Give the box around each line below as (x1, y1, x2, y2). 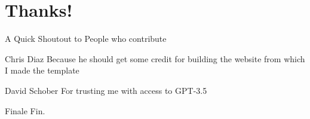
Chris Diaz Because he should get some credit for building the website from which (5, 52, 305, 65)
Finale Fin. (5, 104, 45, 117)
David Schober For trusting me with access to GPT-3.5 (5, 84, 207, 96)
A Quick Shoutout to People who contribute (5, 32, 167, 45)
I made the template (5, 64, 79, 77)
